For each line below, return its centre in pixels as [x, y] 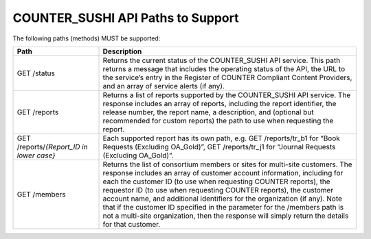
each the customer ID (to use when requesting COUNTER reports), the [216, 181]
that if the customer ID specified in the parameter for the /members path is [223, 207]
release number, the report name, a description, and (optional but [208, 112]
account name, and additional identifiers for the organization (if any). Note [223, 199]
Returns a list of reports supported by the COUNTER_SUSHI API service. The [227, 95]
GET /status [36, 73]
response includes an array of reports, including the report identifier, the [220, 103]
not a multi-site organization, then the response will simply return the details [226, 216]
